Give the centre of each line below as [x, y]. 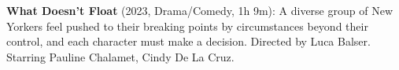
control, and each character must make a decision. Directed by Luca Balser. [188, 41]
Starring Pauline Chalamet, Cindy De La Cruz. [120, 56]
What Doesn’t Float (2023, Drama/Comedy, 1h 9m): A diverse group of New [199, 10]
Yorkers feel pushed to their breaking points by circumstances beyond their [187, 26]
